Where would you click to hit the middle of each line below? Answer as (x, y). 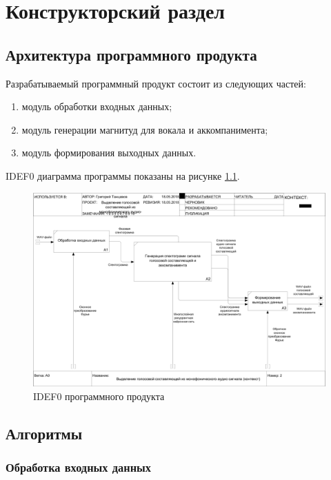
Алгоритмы (44, 433)
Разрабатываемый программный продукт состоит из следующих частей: (156, 83)
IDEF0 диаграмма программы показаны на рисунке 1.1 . (123, 175)
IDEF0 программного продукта (99, 396)
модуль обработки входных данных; (97, 106)
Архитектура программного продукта (131, 54)
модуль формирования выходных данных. (109, 153)
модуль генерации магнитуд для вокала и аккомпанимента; (145, 129)
